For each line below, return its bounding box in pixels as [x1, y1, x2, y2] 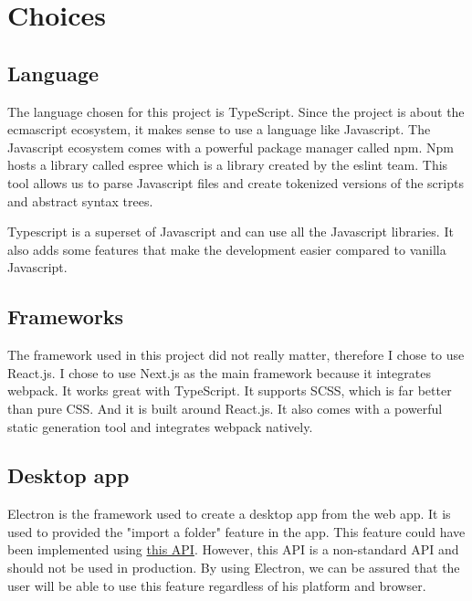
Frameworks [7, 302, 124, 331]
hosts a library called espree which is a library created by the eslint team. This [7, 155, 448, 174]
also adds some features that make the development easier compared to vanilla [7, 239, 446, 258]
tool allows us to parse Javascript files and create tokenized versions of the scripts [7, 173, 464, 192]
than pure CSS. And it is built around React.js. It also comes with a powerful [7, 398, 443, 417]
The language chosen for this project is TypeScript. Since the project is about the [7, 101, 465, 121]
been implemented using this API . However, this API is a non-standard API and [7, 540, 459, 559]
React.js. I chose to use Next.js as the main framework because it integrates [7, 363, 431, 382]
